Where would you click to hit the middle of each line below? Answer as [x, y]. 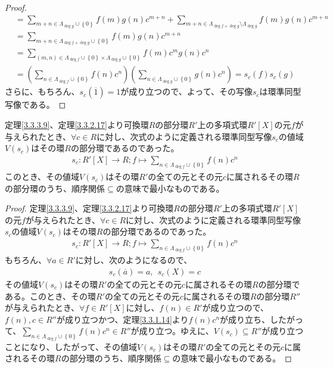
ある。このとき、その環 [51, 296]
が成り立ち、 [245, 319]
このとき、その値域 [42, 177]
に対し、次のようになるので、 [134, 260]
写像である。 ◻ [35, 105]
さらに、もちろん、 [42, 91]
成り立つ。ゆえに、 [176, 331]
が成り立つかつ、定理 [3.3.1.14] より [122, 319]
